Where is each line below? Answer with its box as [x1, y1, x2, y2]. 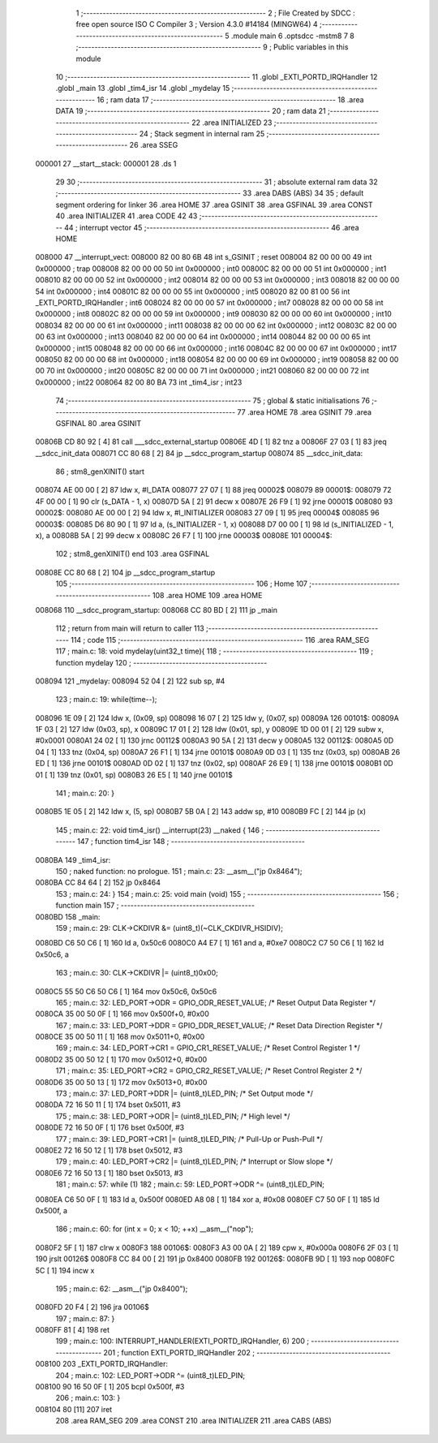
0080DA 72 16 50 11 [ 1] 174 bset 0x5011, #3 [35, 1100, 182, 1109]
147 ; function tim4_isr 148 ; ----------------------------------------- [77, 837, 306, 846]
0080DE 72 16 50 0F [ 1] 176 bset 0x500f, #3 [35, 1122, 185, 1132]
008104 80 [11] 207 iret [35, 1404, 113, 1414]
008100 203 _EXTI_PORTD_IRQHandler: [35, 1359, 169, 1369]
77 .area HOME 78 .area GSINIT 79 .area [237, 407, 372, 417]
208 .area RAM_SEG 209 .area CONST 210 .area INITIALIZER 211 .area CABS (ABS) [55, 1416, 332, 1426]
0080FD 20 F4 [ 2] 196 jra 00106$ [35, 1303, 149, 1312]
